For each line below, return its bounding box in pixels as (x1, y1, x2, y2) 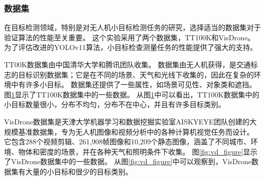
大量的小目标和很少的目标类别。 (25, 166, 132, 176)
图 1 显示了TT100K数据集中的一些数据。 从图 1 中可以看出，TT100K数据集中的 (4, 89, 259, 99)
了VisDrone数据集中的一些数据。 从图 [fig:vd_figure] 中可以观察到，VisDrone (4, 156, 252, 167)
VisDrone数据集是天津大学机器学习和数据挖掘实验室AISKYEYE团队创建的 (4, 116, 250, 126)
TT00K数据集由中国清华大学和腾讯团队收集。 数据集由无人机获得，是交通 (4, 59, 251, 69)
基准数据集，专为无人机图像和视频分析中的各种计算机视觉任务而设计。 (18, 126, 254, 137)
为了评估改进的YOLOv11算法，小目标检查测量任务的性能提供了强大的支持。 (4, 42, 257, 53)
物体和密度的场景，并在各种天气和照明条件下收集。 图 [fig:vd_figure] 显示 (18, 146, 258, 157)
